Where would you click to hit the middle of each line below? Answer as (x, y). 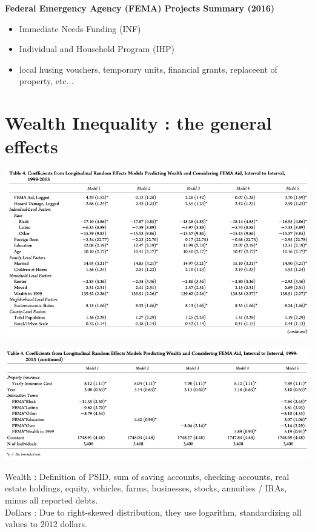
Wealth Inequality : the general (138, 123)
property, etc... (46, 81)
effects (31, 146)
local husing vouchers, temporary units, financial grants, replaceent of (148, 69)
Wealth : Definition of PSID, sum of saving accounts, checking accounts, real (147, 476)
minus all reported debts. (51, 500)
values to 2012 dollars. (46, 524)
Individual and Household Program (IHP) (97, 49)
